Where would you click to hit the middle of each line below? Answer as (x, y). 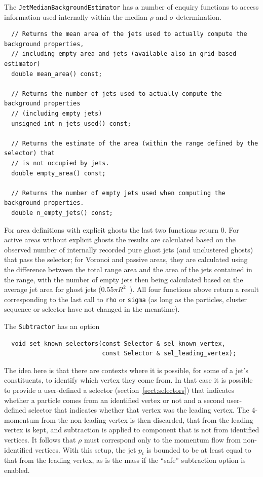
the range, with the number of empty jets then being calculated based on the (124, 279)
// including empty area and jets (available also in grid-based (124, 54)
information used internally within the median (76, 16)
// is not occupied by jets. (60, 163)
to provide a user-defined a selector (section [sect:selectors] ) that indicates (119, 390)
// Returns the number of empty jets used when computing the (118, 193)
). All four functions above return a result (194, 289)
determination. (199, 16)
